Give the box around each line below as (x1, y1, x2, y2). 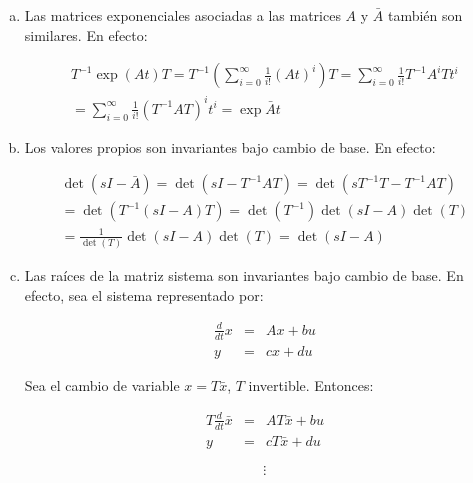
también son (387, 5, 463, 25)
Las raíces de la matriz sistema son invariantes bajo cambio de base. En (24, 265, 464, 286)
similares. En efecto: (24, 24, 148, 45)
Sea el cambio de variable (24, 374, 180, 395)
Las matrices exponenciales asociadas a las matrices (24, 5, 341, 25)
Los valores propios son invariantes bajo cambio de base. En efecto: (24, 136, 436, 157)
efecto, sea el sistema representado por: (24, 284, 264, 305)
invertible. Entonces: (248, 374, 374, 395)
